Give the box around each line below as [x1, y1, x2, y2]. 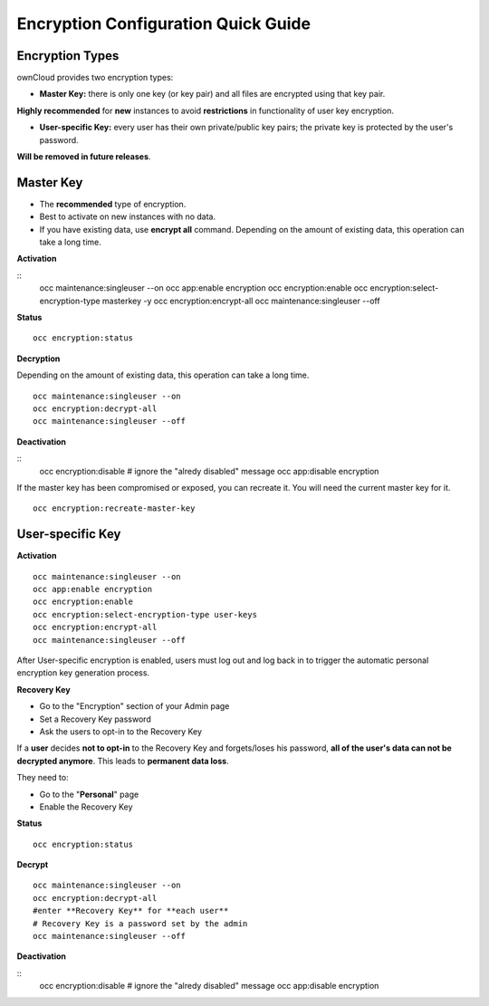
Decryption [16, 353, 61, 364]
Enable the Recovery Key [39, 801, 133, 812]
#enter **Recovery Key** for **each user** [33, 905, 229, 916]
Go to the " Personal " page [39, 789, 139, 800]
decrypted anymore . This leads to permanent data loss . [16, 755, 230, 766]
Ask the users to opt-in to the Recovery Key [39, 725, 203, 737]
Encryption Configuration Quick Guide [16, 14, 312, 34]
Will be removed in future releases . [16, 151, 151, 162]
